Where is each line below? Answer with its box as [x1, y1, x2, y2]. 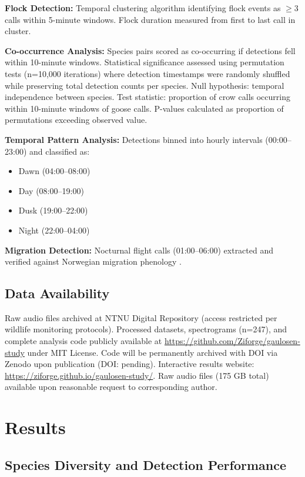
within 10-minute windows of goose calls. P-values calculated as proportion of [5, 102, 284, 114]
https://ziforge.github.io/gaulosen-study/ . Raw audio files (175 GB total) [5, 369, 269, 381]
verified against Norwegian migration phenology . [5, 255, 182, 268]
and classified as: [29, 145, 90, 157]
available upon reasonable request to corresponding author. [5, 381, 217, 393]
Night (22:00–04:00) [18, 224, 90, 236]
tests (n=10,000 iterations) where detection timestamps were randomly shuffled [5, 67, 290, 79]
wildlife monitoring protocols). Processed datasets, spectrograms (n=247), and [5, 323, 287, 335]
